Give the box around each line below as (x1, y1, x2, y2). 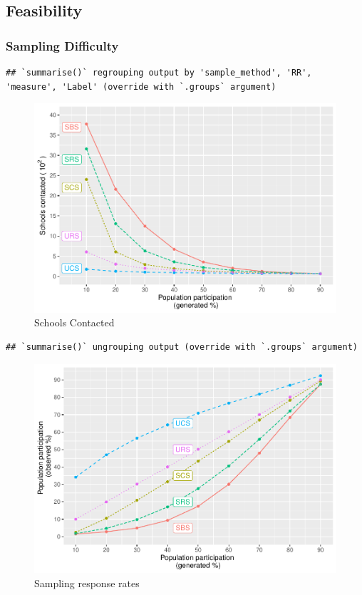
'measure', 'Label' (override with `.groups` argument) (6, 81, 276, 92)
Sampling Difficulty (6, 36, 119, 54)
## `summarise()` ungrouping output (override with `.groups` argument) (6, 341, 358, 352)
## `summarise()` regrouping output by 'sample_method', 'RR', (6, 68, 312, 78)
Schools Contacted (34, 315, 115, 330)
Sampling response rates (34, 575, 140, 590)
